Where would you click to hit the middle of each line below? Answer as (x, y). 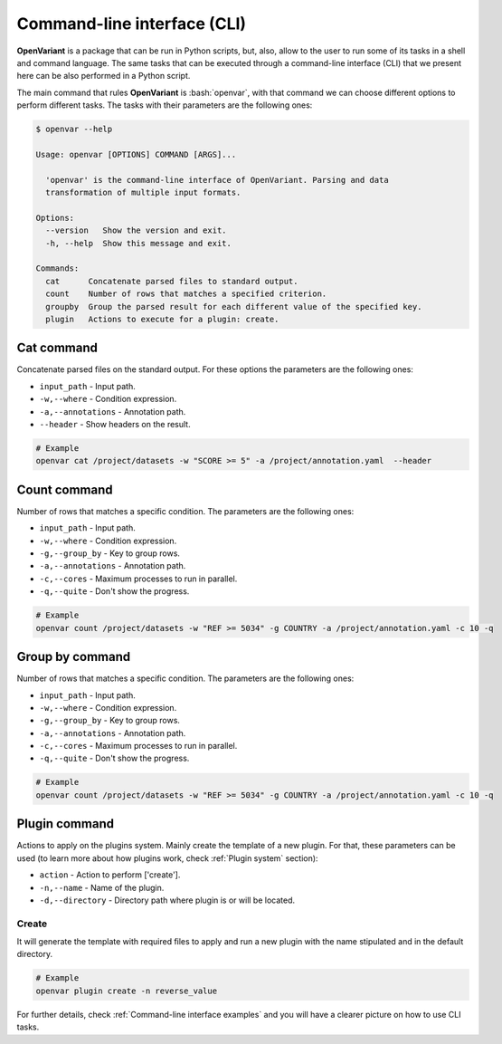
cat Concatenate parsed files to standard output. (172, 281)
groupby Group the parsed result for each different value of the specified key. (234, 306)
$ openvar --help (74, 129)
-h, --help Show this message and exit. (139, 243)
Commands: (57, 268)
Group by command (74, 657)
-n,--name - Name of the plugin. (102, 887)
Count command (65, 489)
